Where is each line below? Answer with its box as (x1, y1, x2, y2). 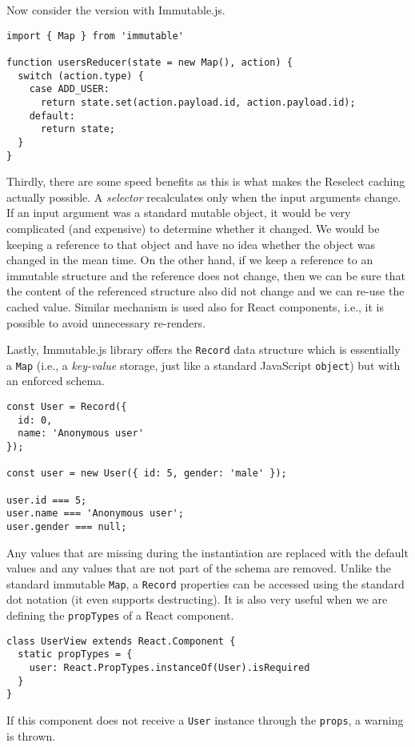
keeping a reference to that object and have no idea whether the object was (6, 235, 375, 252)
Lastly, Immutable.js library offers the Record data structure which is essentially (6, 341, 401, 358)
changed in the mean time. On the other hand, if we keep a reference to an (6, 251, 373, 268)
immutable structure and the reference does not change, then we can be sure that (6, 267, 405, 283)
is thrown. (6, 727, 56, 744)
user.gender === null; (6, 520, 127, 532)
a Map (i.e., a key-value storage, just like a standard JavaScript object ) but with (6, 356, 401, 373)
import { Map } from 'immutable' (6, 30, 184, 42)
